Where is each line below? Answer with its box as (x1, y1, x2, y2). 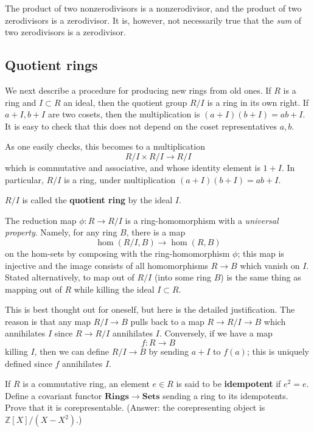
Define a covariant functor (5, 389, 102, 402)
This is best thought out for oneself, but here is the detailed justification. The (5, 303, 295, 316)
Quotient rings (5, 55, 98, 74)
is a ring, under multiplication (64, 173, 176, 186)
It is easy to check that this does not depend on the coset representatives (5, 119, 277, 132)
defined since (5, 357, 52, 369)
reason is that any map (5, 315, 91, 327)
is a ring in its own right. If (207, 96, 309, 108)
